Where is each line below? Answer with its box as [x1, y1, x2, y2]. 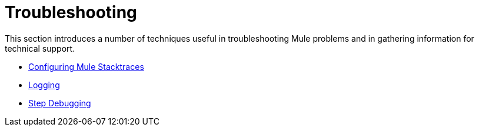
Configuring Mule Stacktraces [28, 61, 144, 72]
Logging [28, 79, 60, 90]
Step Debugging [28, 98, 91, 108]
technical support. [5, 43, 75, 53]
